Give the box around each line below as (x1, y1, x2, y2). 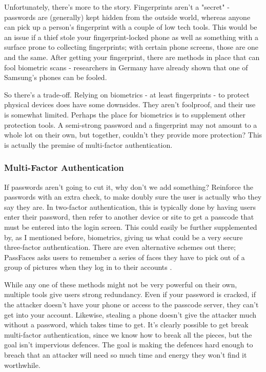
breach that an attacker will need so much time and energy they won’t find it (4, 349, 247, 360)
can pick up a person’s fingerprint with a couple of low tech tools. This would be (4, 22, 257, 32)
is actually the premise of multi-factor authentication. (4, 139, 173, 150)
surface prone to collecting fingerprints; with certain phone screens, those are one (4, 42, 259, 52)
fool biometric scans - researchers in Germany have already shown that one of (4, 62, 248, 72)
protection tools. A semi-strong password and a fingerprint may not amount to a (4, 119, 257, 130)
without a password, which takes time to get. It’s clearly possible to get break (4, 319, 249, 330)
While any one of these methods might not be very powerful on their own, (4, 279, 237, 289)
